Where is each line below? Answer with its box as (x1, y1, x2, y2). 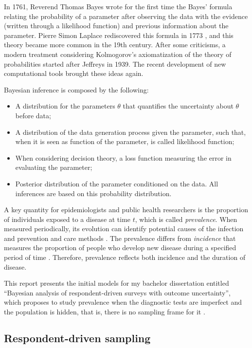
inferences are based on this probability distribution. (15, 188, 172, 198)
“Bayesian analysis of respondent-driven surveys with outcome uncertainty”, (4, 287, 231, 297)
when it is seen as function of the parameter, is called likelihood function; (15, 136, 234, 147)
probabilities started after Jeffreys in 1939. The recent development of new (4, 58, 226, 69)
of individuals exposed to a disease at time (4, 214, 131, 224)
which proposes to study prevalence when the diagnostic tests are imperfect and (4, 297, 242, 307)
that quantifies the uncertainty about (123, 101, 234, 111)
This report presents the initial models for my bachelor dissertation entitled (4, 278, 229, 288)
